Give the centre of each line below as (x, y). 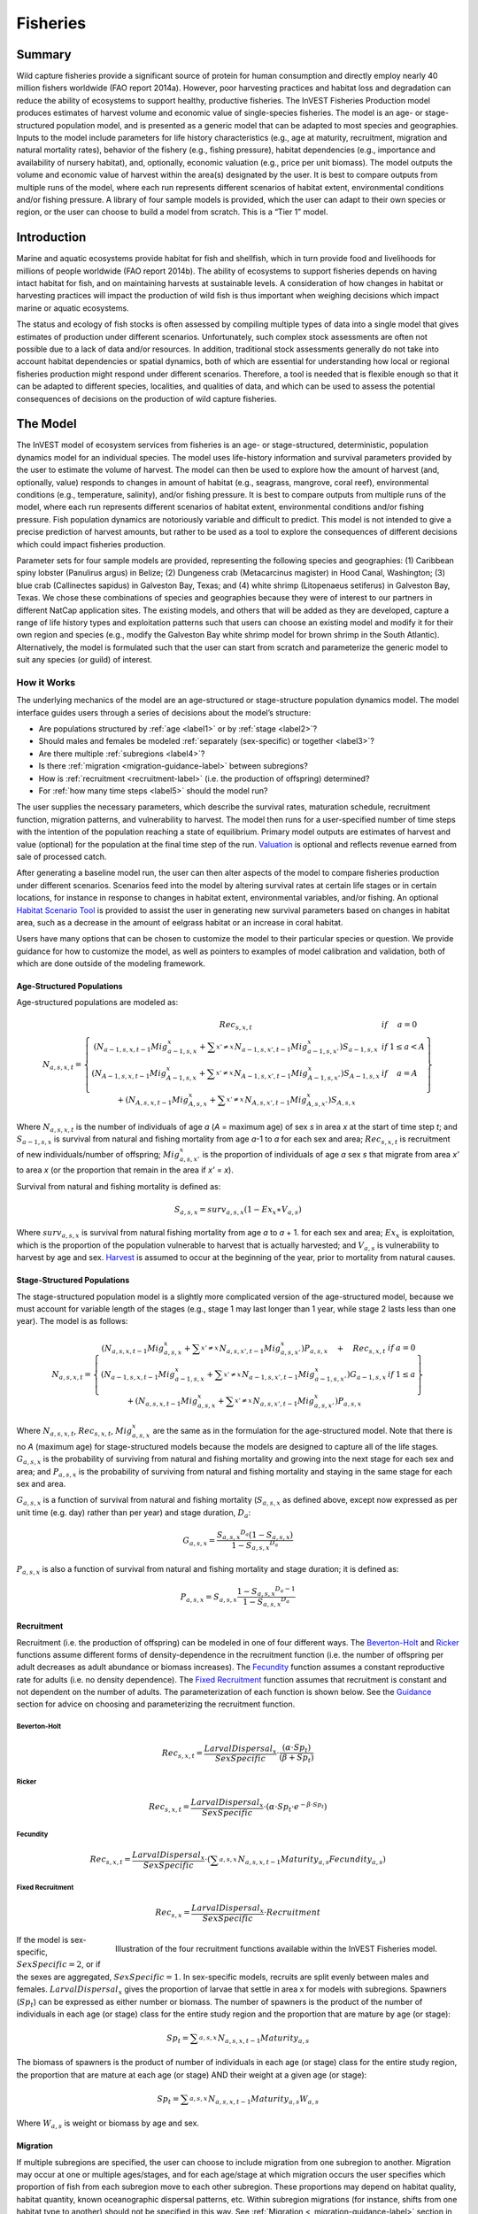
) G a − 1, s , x (366, 1375)
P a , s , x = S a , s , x (209, 1598)
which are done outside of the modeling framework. (111, 964)
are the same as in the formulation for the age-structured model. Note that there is (303, 1430)
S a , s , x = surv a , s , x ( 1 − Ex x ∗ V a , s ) (238, 1211)
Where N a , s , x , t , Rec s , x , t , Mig (74, 1432)
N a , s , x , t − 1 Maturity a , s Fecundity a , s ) (312, 1861)
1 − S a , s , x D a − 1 (266, 1591)
